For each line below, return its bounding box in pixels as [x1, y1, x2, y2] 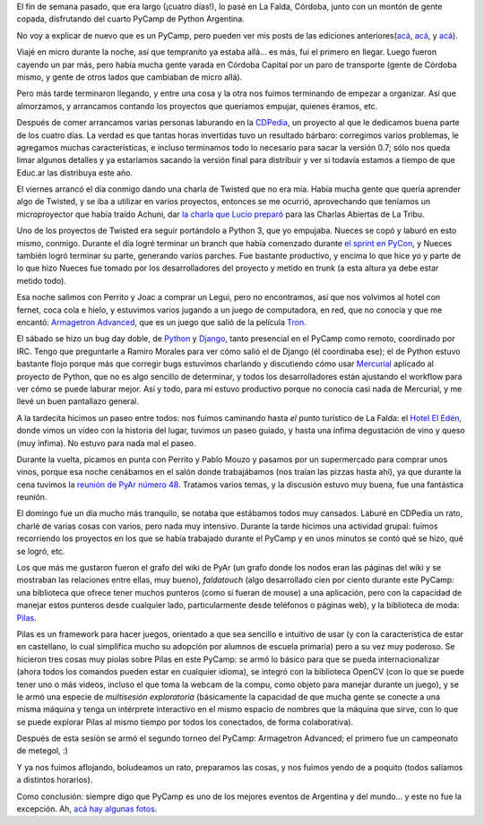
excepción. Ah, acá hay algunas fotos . [16, 804, 158, 814]
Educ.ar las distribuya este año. [16, 167, 134, 178]
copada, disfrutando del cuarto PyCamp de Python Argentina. [16, 13, 246, 24]
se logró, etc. [16, 546, 65, 556]
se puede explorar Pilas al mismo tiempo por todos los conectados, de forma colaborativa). [16, 717, 354, 727]
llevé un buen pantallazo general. [16, 396, 139, 407]
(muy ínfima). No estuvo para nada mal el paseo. [16, 437, 196, 448]
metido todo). [16, 275, 67, 286]
